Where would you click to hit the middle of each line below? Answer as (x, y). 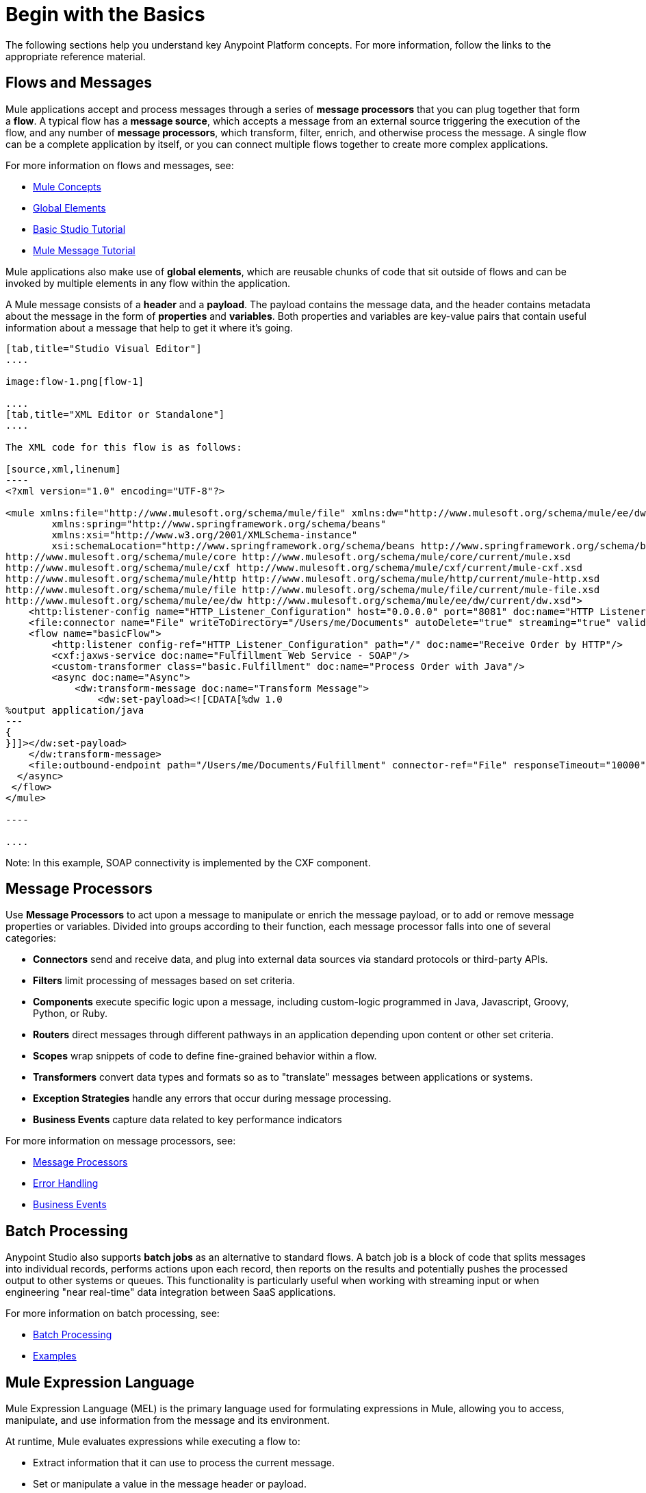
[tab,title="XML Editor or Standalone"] (115, 414)
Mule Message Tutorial (84, 250)
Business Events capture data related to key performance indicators (188, 1120)
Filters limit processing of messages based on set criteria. (164, 981)
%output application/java (75, 710)
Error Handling (66, 1183)
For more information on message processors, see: (121, 1141)
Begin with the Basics (105, 14)
